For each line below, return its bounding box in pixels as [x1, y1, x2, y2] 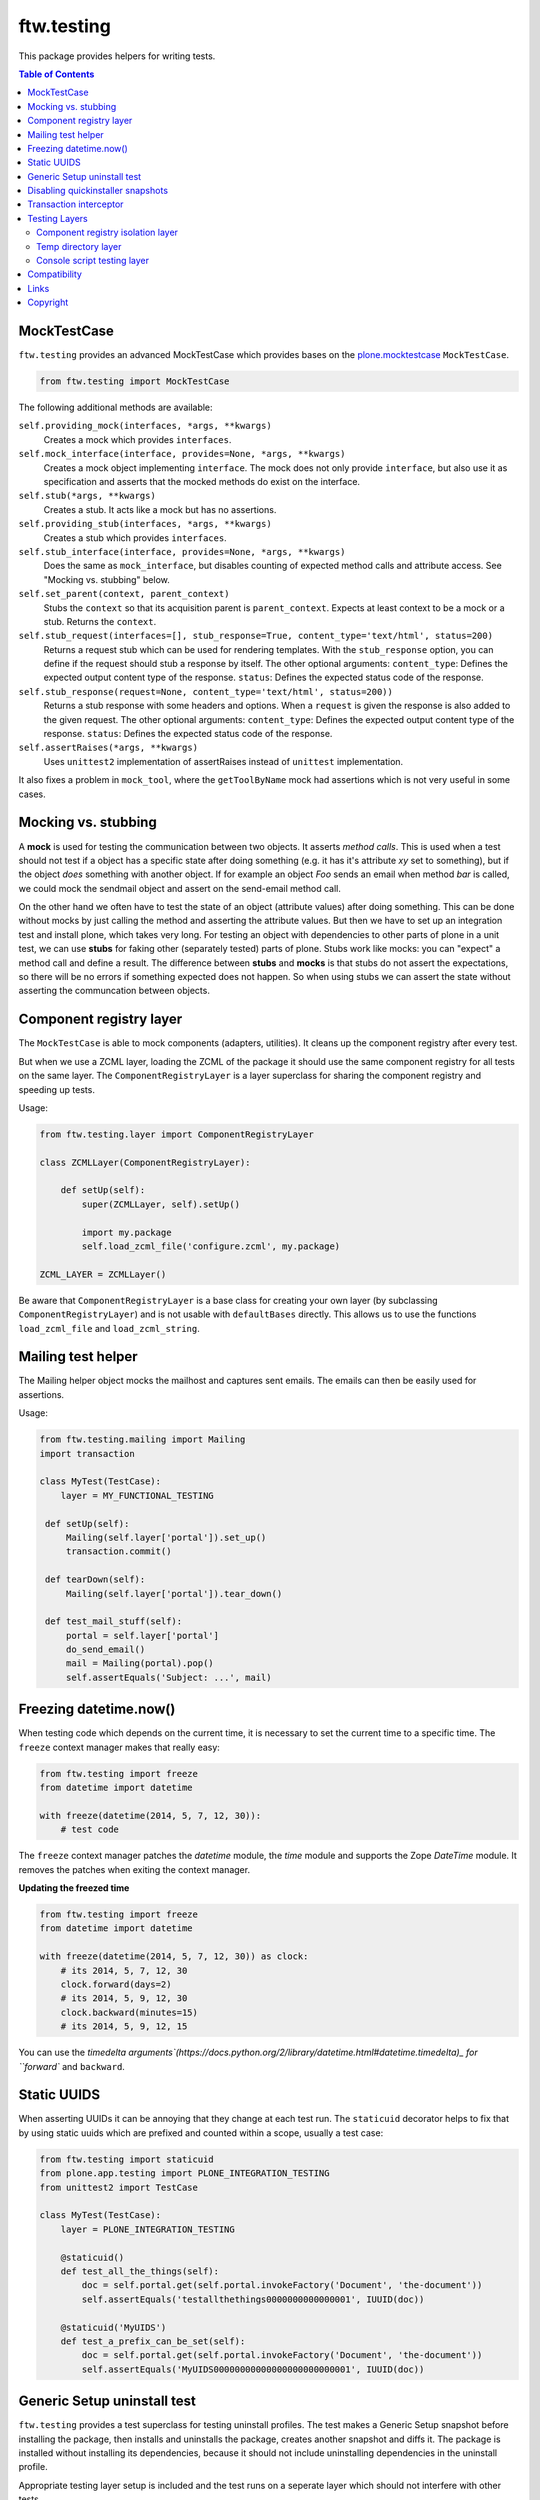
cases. [18, 788, 46, 800]
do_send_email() [65, 1644, 146, 1655]
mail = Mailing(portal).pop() [65, 1658, 214, 1669]
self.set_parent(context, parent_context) [18, 588, 230, 600]
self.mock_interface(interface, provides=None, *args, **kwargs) [18, 448, 346, 460]
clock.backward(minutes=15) [60, 2006, 199, 2018]
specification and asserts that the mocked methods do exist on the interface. [43, 476, 360, 488]
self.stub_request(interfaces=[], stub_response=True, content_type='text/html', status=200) [18, 630, 494, 642]
